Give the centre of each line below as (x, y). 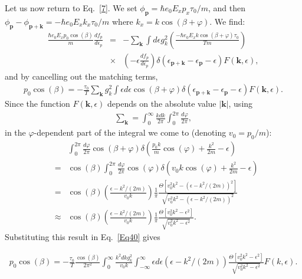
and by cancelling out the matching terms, (81, 76)
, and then (226, 8)
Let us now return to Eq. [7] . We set (71, 8)
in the (15, 132)
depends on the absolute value (162, 104)
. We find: (227, 21)
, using (241, 104)
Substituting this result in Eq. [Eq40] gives (83, 237)
